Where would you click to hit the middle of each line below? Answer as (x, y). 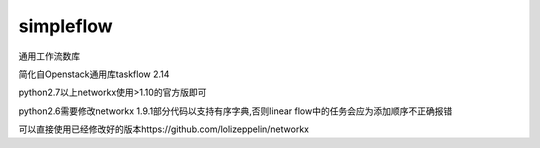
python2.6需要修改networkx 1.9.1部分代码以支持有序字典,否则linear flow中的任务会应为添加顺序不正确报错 (235, 111)
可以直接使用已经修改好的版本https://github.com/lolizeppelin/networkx (164, 129)
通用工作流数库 (49, 56)
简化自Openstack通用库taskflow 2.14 (94, 74)
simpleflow (66, 26)
